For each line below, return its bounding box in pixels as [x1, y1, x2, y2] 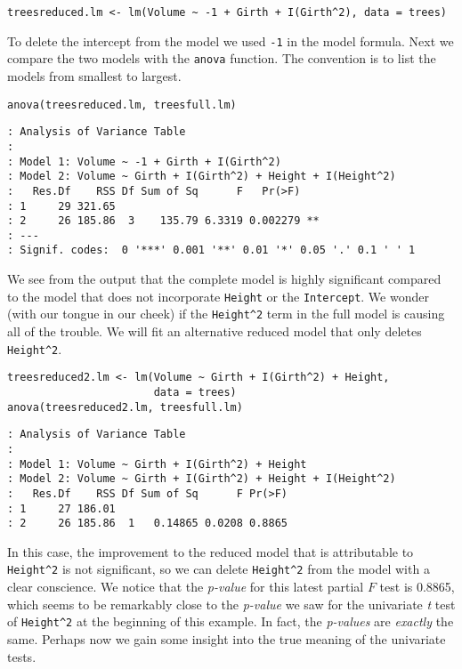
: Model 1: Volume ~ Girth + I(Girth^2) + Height [7, 457, 307, 471]
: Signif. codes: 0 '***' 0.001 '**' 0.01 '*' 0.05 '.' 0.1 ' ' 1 [7, 244, 416, 257]
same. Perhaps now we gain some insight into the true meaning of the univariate [7, 629, 446, 648]
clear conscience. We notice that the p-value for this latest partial [7, 577, 364, 596]
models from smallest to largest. [7, 66, 182, 85]
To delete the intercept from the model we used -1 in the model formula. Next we [7, 31, 454, 50]
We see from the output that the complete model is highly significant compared [7, 270, 442, 288]
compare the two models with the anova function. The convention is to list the [7, 49, 436, 68]
